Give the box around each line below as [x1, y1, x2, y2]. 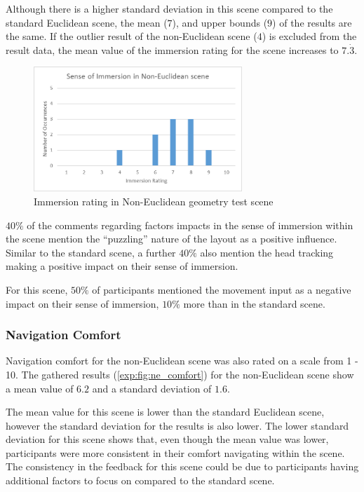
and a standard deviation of [92, 381, 212, 395]
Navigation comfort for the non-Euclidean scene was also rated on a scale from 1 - [6, 353, 358, 368]
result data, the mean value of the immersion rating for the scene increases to [6, 42, 339, 57]
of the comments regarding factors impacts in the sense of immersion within [27, 217, 353, 232]
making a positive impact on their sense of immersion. [6, 259, 238, 273]
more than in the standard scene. [183, 296, 325, 310]
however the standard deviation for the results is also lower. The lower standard [6, 418, 349, 432]
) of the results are [272, 15, 352, 29]
